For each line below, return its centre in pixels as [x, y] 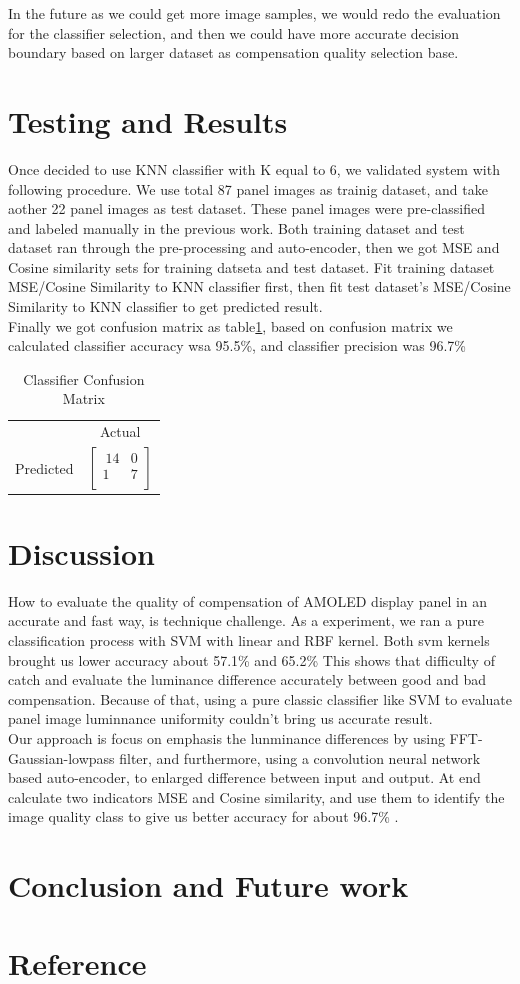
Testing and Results [148, 120]
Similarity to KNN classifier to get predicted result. [165, 306]
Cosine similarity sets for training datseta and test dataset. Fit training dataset [251, 266]
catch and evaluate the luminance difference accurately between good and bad [247, 679]
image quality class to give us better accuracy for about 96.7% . [203, 816]
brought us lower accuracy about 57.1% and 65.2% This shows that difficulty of [251, 659]
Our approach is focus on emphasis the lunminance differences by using [226, 737]
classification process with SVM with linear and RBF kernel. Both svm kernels [249, 639]
